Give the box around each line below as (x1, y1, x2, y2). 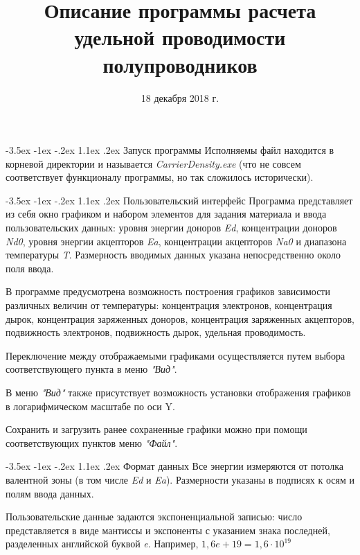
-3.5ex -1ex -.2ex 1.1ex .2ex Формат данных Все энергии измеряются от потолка (6, 459, 343, 473)
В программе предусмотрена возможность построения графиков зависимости (6, 284, 330, 299)
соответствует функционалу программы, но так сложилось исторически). (6, 170, 314, 184)
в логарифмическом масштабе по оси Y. (6, 398, 175, 413)
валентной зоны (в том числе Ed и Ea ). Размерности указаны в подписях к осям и (6, 472, 354, 486)
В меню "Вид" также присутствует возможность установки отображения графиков (6, 385, 351, 399)
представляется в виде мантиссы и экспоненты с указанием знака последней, (6, 522, 330, 537)
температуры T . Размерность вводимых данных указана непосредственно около (6, 247, 341, 262)
